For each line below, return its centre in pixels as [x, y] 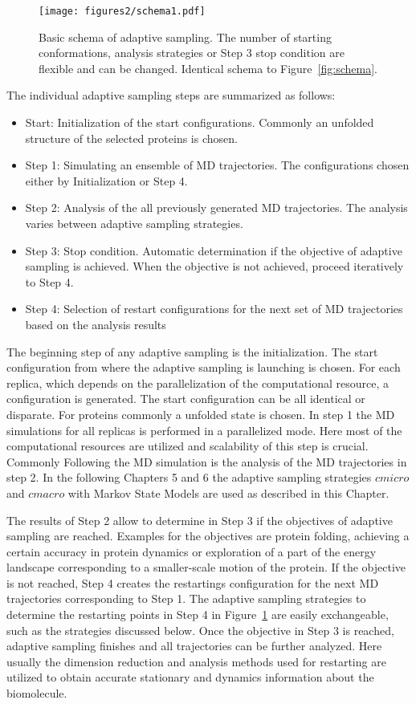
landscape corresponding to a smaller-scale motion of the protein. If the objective [206, 567]
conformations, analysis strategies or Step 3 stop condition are [192, 53]
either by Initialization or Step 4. [106, 180]
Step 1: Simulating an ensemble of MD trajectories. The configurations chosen [217, 165]
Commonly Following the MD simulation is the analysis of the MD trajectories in [207, 461]
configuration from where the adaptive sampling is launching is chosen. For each [204, 367]
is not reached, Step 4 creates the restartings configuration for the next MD [193, 582]
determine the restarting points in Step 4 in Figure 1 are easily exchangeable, [198, 614]
